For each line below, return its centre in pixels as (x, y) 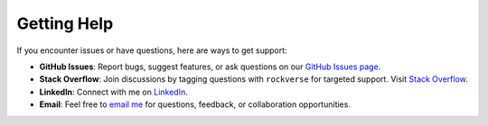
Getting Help (65, 23)
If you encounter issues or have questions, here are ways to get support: (152, 50)
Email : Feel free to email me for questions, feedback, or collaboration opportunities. (195, 104)
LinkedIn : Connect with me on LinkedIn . (114, 92)
